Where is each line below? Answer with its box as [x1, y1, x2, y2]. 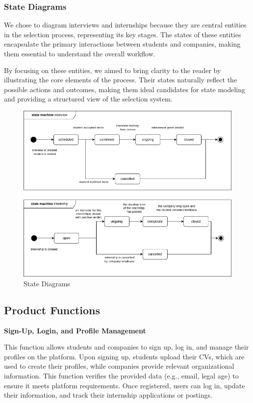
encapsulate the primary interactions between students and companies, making [4, 39, 241, 49]
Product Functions [4, 302, 101, 317]
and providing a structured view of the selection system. [4, 94, 173, 104]
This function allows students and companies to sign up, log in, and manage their [4, 342, 249, 352]
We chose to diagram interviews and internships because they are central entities [4, 20, 247, 30]
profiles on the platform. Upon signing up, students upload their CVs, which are [4, 351, 245, 361]
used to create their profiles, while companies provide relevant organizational [4, 361, 234, 371]
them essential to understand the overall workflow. [4, 49, 155, 58]
